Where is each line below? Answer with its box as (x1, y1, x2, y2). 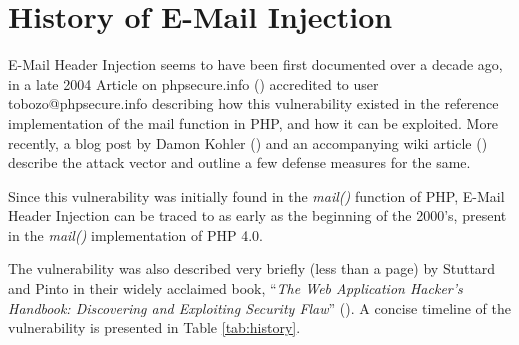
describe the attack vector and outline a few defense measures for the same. (8, 152, 471, 173)
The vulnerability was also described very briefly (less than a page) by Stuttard (8, 258, 496, 279)
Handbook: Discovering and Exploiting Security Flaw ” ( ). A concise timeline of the (8, 297, 511, 318)
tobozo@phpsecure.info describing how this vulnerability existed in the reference (8, 93, 499, 114)
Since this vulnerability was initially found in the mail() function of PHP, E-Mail (8, 185, 505, 206)
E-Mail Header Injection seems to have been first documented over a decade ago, (8, 54, 503, 75)
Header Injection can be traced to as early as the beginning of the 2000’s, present (8, 205, 507, 226)
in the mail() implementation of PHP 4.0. (8, 224, 263, 245)
